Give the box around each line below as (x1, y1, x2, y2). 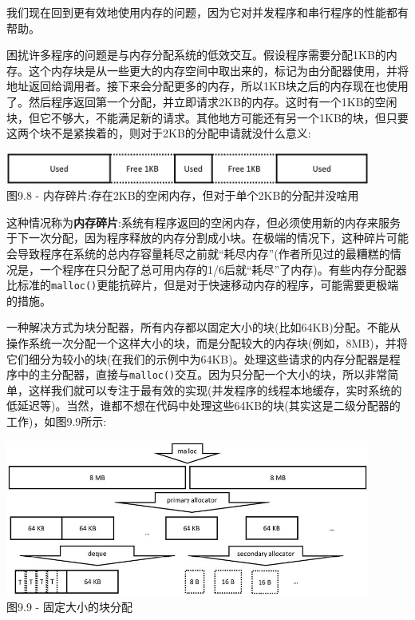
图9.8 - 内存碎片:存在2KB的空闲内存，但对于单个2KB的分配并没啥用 (6, 187, 359, 204)
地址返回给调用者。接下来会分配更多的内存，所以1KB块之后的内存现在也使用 (6, 77, 409, 94)
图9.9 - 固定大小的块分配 (6, 598, 132, 615)
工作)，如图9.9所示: (6, 413, 107, 430)
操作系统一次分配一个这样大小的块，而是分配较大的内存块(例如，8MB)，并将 (6, 335, 408, 352)
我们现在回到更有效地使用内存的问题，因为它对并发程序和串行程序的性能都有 (6, 4, 409, 20)
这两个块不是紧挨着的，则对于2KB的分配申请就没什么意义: (6, 125, 311, 141)
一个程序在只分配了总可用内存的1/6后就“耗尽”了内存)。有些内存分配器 (39, 260, 407, 277)
